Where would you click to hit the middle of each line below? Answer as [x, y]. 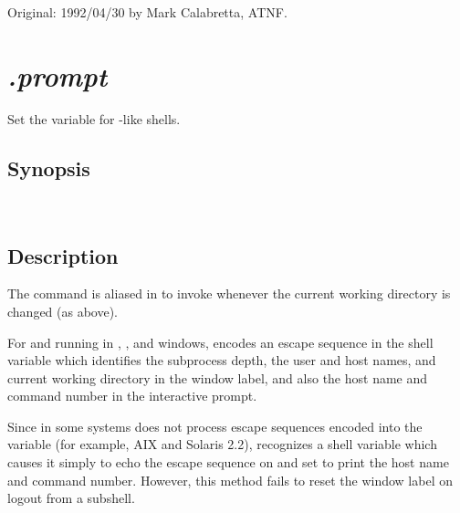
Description [63, 255]
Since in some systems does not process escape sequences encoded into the [215, 426]
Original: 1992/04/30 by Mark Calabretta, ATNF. [147, 12]
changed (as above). [63, 311]
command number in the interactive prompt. [132, 396]
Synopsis [49, 168]
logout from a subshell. [71, 498]
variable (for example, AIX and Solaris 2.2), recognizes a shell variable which [222, 444]
